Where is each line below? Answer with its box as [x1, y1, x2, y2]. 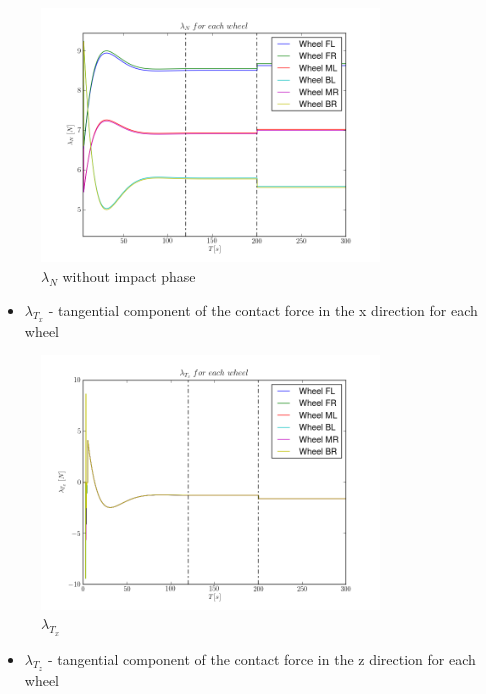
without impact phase [62, 265, 196, 286]
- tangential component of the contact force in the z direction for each [47, 648, 476, 669]
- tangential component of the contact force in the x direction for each [48, 299, 478, 320]
